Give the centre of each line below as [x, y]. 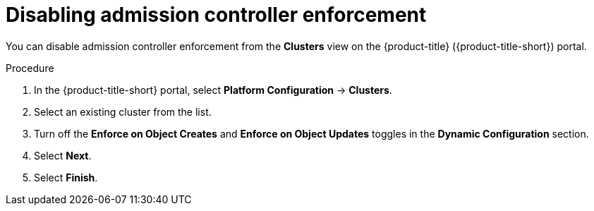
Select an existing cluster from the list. [123, 111]
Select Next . [63, 155]
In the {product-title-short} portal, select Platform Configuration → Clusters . [213, 90]
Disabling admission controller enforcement [216, 15]
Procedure [30, 68]
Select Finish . [66, 177]
